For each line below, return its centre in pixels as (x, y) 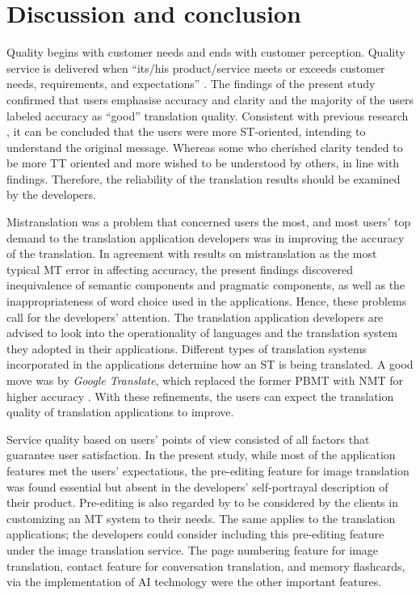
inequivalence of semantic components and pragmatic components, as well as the (206, 285)
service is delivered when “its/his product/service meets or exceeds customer (196, 68)
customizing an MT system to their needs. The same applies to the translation (201, 518)
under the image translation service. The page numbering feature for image (193, 549)
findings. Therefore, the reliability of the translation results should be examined (204, 178)
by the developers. (51, 194)
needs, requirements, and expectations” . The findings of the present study (191, 84)
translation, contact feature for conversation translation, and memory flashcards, (206, 565)
